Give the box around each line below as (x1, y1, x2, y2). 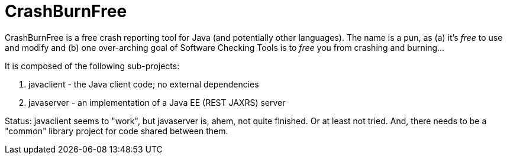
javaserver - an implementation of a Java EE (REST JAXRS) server (28, 97, 286, 108)
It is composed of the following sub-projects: (5, 60, 180, 71)
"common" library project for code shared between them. (5, 125, 228, 136)
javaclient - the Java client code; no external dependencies (28, 79, 259, 89)
